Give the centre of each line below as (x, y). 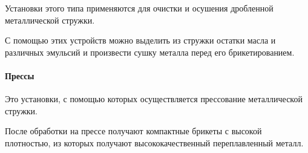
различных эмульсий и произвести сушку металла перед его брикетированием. (150, 52)
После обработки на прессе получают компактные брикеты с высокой (133, 131)
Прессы (20, 75)
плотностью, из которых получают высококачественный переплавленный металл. (154, 142)
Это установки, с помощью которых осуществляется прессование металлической (154, 99)
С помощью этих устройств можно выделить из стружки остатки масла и (140, 40)
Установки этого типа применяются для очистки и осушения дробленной (139, 8)
